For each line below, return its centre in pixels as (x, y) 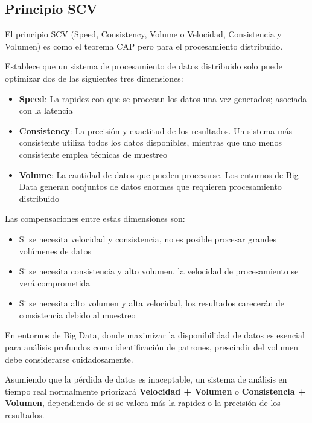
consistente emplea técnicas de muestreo (93, 154)
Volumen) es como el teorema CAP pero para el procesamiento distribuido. (144, 46)
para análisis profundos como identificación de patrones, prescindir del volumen (151, 347)
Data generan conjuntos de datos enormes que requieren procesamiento (150, 186)
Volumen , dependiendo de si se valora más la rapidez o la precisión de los (143, 403)
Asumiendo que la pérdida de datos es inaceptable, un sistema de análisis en (146, 379)
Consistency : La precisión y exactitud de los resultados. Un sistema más (156, 130)
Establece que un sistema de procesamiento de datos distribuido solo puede (144, 66)
